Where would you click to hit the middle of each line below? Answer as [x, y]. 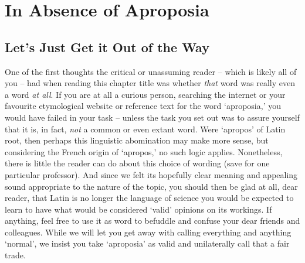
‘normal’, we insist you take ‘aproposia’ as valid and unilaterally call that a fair [147, 243]
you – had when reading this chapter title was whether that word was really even [150, 83]
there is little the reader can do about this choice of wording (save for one [137, 163]
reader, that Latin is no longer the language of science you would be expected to [149, 198]
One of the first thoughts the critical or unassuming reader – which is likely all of [151, 71]
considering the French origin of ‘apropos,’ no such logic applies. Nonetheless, [144, 151]
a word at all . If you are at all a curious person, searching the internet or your [145, 94]
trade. [15, 255]
